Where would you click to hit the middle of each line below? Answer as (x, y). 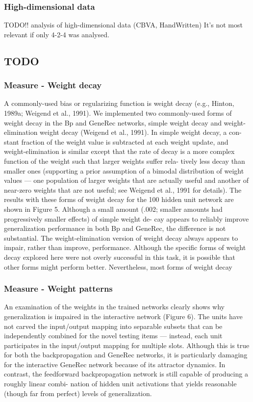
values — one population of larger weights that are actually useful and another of (126, 180)
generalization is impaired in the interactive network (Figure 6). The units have (123, 316)
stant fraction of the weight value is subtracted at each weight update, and (116, 141)
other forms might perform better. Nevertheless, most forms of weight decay (118, 266)
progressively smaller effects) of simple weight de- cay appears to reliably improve (126, 218)
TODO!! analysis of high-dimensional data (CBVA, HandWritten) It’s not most (123, 25)
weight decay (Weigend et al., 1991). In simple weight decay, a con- (141, 132)
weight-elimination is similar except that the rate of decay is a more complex (119, 151)
